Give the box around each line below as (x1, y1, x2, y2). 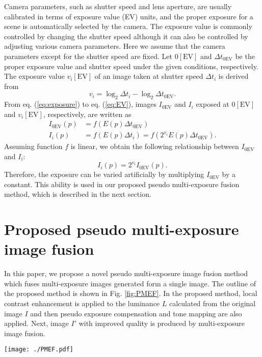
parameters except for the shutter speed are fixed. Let (4, 50, 172, 61)
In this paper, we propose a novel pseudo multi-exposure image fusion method (4, 268, 248, 279)
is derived (218, 71, 249, 81)
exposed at (196, 99, 229, 109)
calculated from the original (169, 297, 256, 308)
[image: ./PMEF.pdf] (4, 346, 74, 353)
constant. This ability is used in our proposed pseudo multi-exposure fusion (4, 178, 240, 189)
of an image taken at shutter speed (94, 71, 203, 81)
